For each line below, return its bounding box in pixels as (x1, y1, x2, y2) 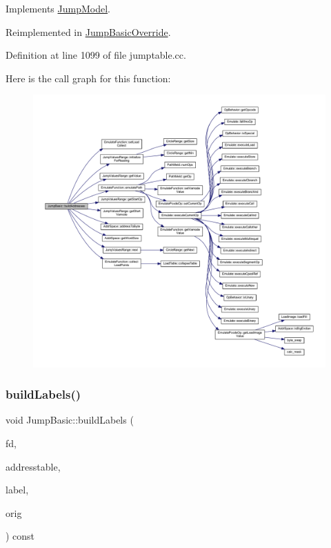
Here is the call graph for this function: (6, 70, 171, 85)
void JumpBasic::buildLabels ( (6, 413, 134, 427)
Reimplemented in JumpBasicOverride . (6, 24, 171, 39)
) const (6, 529, 35, 543)
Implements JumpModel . (6, 1, 110, 15)
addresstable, (6, 459, 61, 473)
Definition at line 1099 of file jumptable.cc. (6, 48, 186, 62)
